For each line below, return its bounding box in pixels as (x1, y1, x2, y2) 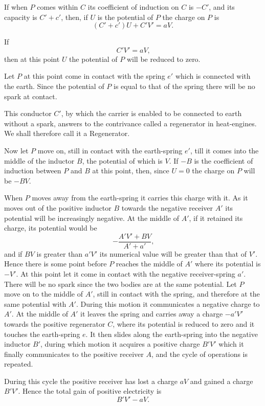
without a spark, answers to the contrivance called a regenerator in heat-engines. (4, 118, 257, 128)
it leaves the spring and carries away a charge (80, 308, 223, 319)
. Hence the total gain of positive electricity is (18, 386, 162, 396)
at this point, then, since (92, 165, 169, 176)
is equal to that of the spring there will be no (113, 80, 255, 91)
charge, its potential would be (4, 222, 97, 233)
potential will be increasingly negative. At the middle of (4, 212, 179, 223)
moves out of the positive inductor (4, 202, 112, 213)
